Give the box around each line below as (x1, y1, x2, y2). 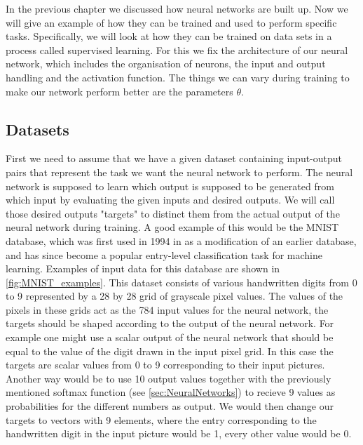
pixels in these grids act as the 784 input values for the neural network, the (6, 302, 329, 317)
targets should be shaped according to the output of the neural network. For (6, 316, 334, 331)
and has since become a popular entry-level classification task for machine (6, 247, 322, 262)
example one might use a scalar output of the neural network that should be (6, 330, 334, 345)
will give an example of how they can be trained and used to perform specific (6, 15, 337, 29)
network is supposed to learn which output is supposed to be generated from (6, 178, 334, 193)
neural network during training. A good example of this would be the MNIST (6, 220, 339, 234)
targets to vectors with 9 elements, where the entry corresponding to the (6, 412, 317, 427)
